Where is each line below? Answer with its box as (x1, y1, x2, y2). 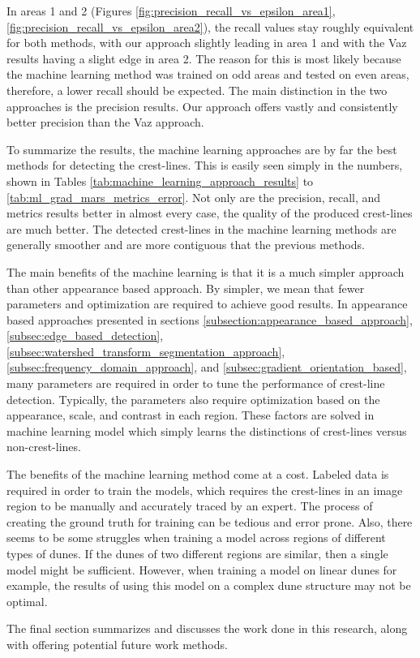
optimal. (6, 592, 48, 609)
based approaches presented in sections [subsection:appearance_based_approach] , (6, 311, 413, 328)
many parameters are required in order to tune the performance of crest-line (6, 375, 385, 392)
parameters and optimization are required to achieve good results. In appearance (6, 295, 408, 312)
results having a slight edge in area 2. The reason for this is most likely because (6, 49, 401, 67)
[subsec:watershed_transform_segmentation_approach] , (6, 342, 285, 359)
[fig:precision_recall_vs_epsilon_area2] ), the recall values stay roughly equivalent (6, 18, 414, 35)
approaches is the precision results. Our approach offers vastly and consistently (6, 97, 398, 114)
